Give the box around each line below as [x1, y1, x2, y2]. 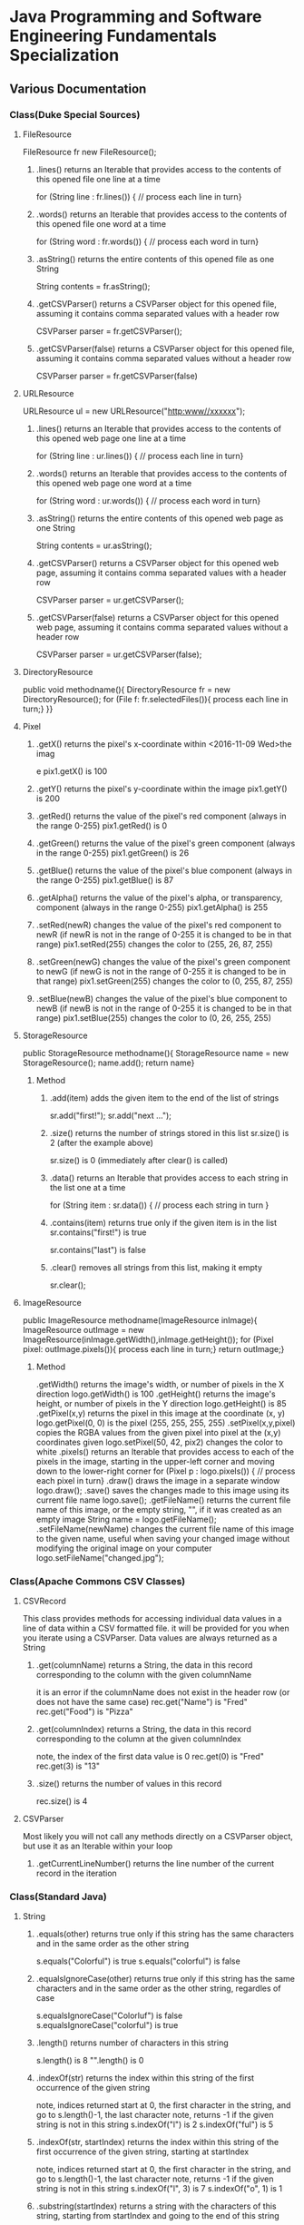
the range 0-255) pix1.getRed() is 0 [35, 819, 168, 831]
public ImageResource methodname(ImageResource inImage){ [22, 1314, 258, 1326]
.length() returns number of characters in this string [35, 2037, 229, 2048]
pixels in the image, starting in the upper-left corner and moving [35, 1456, 275, 1466]
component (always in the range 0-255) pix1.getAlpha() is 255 [35, 901, 269, 913]
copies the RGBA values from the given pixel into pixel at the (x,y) [35, 1426, 281, 1437]
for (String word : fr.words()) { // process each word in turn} [35, 236, 260, 247]
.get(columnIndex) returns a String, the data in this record [35, 1724, 251, 1735]
